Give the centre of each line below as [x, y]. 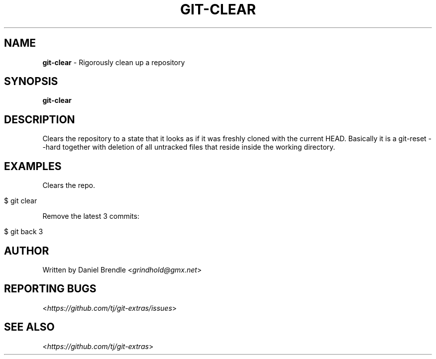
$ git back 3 [24, 232]
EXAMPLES [33, 166]
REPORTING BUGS [50, 289]
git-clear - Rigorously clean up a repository [114, 62]
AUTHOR [27, 251]
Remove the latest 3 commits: [91, 216]
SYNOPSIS [31, 82]
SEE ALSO [29, 327]
